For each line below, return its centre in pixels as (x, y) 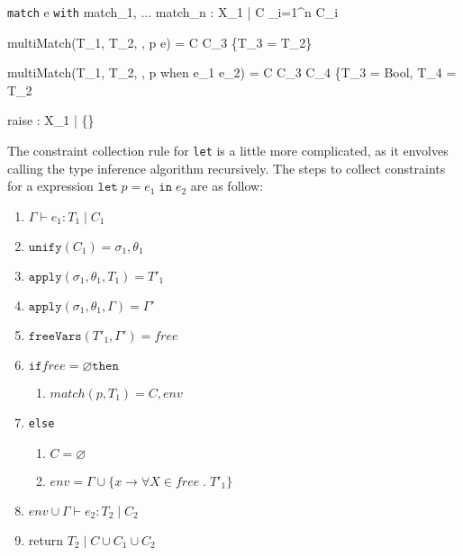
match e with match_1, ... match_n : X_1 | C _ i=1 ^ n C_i (173, 12)
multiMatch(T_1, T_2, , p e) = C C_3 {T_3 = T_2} (160, 42)
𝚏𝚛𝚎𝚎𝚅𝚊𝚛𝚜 (55, 336)
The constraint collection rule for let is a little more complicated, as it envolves (228, 151)
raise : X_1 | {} (51, 120)
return (46, 539)
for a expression (50, 186)
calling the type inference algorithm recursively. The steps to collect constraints (227, 168)
